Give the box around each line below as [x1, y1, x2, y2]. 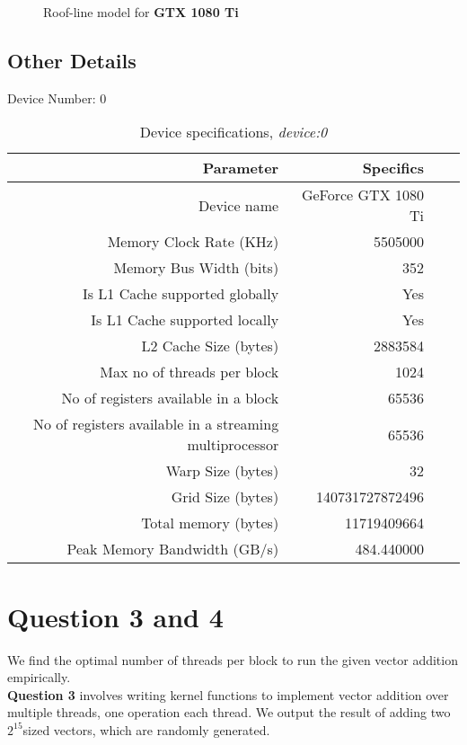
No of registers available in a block [61, 387, 279, 409]
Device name [198, 194, 279, 216]
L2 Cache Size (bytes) [141, 335, 279, 357]
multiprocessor [187, 434, 279, 456]
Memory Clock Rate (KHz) [107, 231, 279, 253]
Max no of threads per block [100, 361, 279, 383]
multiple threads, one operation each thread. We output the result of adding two [7, 703, 451, 722]
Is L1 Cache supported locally [91, 309, 279, 331]
